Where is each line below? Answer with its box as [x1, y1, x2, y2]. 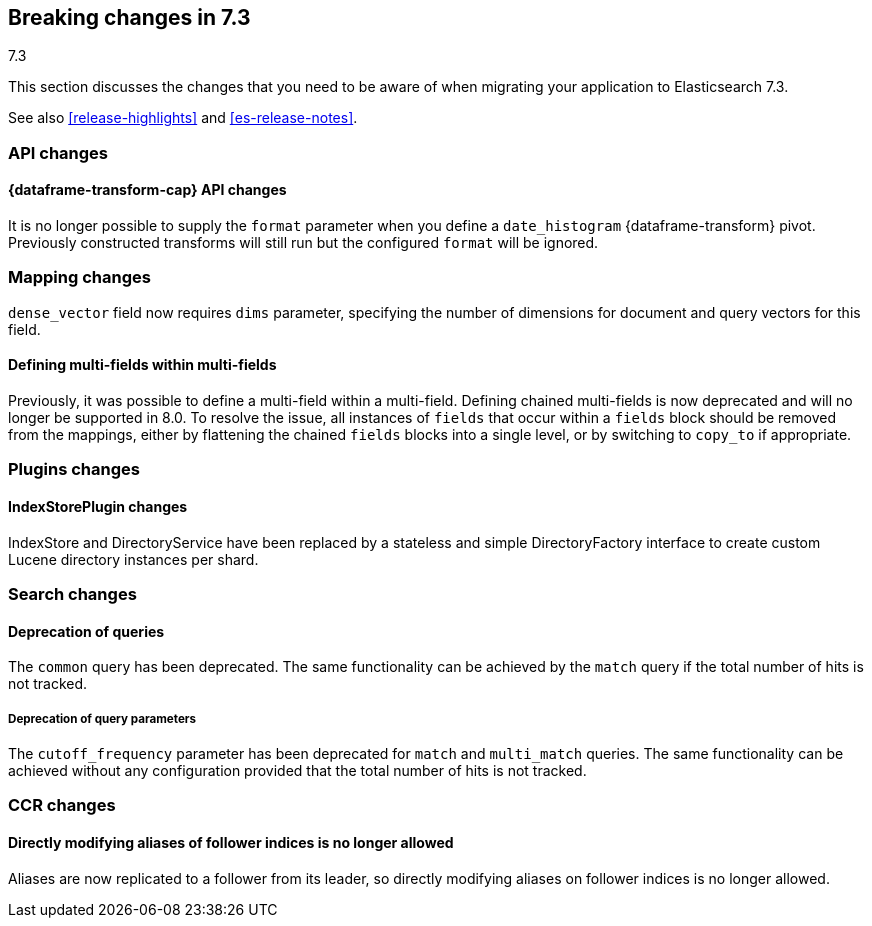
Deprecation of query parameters [8, 711, 197, 726]
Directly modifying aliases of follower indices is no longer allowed [8, 833, 454, 851]
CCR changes [8, 795, 116, 816]
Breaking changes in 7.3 [8, 5, 251, 30]
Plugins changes [8, 459, 140, 480]
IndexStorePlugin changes [8, 497, 188, 515]
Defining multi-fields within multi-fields [8, 356, 277, 374]
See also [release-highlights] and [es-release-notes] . [8, 109, 358, 127]
